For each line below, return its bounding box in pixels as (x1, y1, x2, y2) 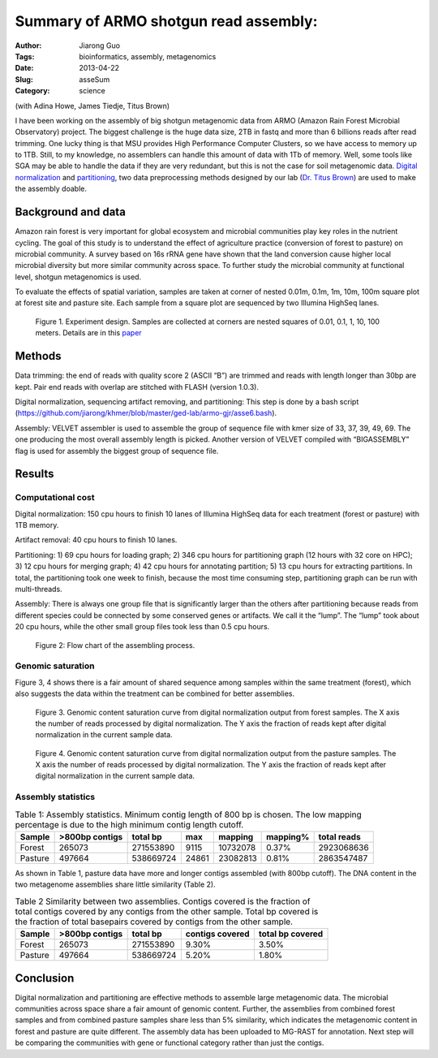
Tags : (15, 51, 35, 61)
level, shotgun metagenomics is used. (15, 272, 142, 282)
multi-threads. (15, 585, 62, 594)
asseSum (79, 74, 110, 84)
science (79, 86, 105, 96)
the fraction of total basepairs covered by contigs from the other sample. (15, 916, 294, 927)
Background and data (15, 205, 126, 219)
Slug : (15, 74, 34, 84)
